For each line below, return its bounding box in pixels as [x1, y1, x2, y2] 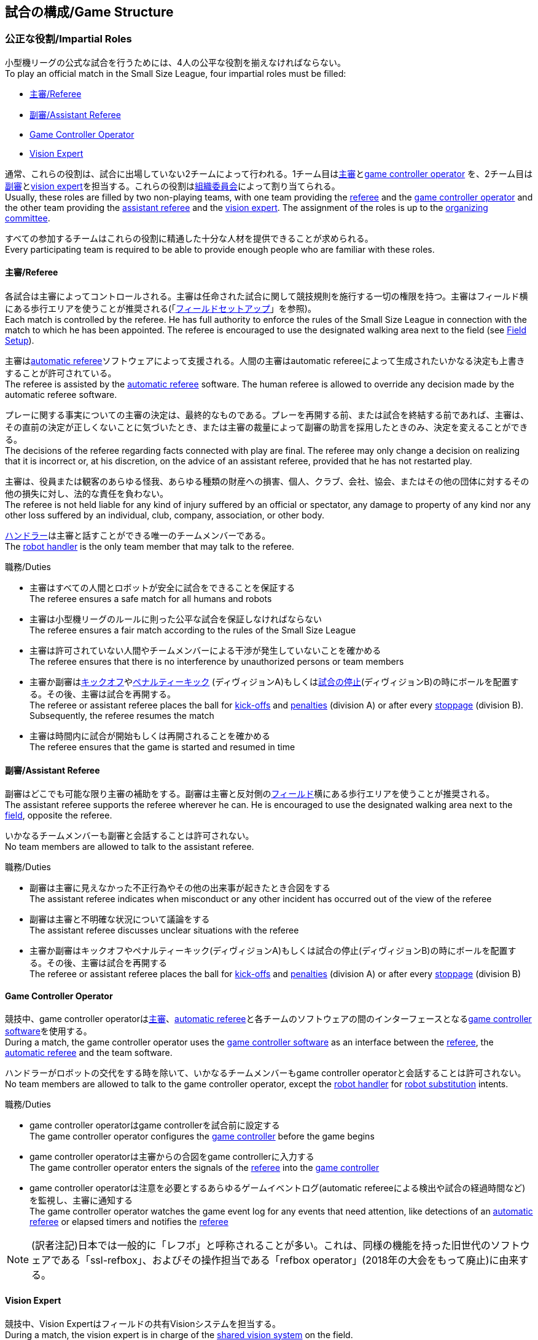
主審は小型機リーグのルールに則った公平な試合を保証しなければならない [29, 614, 322, 625]
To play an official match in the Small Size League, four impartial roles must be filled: [5, 68, 346, 79]
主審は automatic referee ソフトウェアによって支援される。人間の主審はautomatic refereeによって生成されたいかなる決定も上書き [5, 355, 525, 367]
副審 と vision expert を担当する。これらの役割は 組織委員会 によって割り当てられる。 [5, 180, 340, 191]
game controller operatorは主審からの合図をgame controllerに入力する [29, 1151, 314, 1162]
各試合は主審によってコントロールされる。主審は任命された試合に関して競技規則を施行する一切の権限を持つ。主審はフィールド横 [5, 291, 528, 302]
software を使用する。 [5, 1026, 92, 1037]
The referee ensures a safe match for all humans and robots [29, 593, 272, 605]
